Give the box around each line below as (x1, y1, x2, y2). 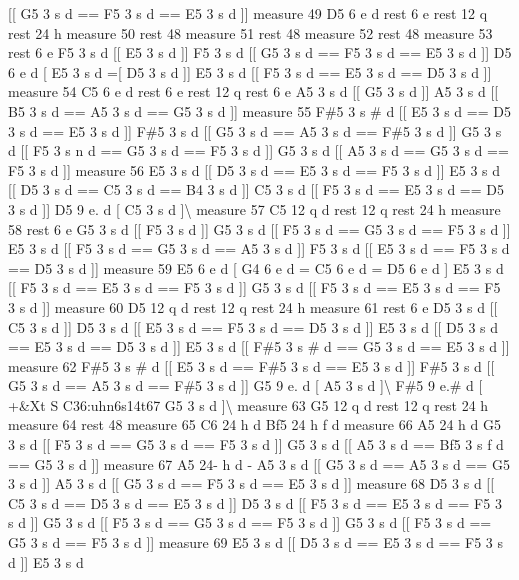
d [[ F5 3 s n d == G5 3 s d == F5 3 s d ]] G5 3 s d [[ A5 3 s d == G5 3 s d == (8, 140, 509, 161)
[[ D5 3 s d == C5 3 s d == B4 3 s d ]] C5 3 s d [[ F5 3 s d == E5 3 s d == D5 (8, 179, 505, 200)
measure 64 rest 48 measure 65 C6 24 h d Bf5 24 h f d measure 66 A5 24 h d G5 (8, 414, 501, 435)
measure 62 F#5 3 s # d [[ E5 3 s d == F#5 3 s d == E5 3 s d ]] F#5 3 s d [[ (8, 355, 495, 376)
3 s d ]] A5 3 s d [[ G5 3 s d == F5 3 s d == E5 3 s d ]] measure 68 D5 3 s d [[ (8, 473, 495, 494)
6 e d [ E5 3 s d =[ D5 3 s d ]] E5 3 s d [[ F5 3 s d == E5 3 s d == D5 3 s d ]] (8, 61, 492, 82)
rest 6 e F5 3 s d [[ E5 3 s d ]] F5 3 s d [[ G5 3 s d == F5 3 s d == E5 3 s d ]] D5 (8, 42, 512, 63)
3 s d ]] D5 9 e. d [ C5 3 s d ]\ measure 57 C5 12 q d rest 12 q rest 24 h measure (8, 198, 501, 219)
